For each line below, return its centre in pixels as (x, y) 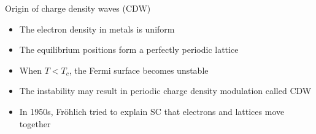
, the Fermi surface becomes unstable (139, 70)
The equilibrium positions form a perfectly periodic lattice (129, 49)
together (35, 123)
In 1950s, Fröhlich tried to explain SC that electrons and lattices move (152, 111)
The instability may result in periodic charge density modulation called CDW (165, 91)
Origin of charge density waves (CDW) (78, 8)
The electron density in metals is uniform (97, 29)
